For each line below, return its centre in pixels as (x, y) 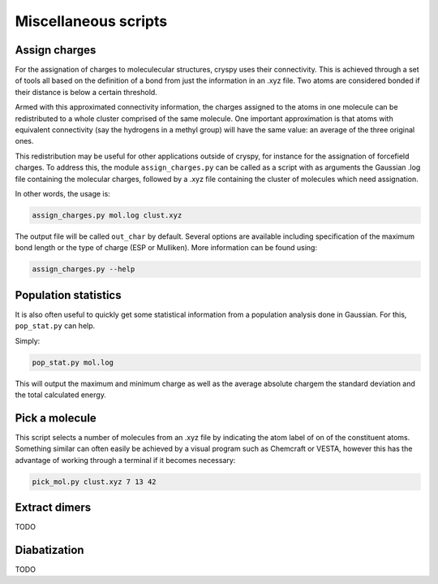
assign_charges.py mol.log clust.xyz (107, 215)
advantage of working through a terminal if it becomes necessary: (125, 460)
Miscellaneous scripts (91, 21)
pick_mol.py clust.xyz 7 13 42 (94, 482)
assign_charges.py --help (84, 269)
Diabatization (49, 549)
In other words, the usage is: (63, 193)
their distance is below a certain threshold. (86, 92)
